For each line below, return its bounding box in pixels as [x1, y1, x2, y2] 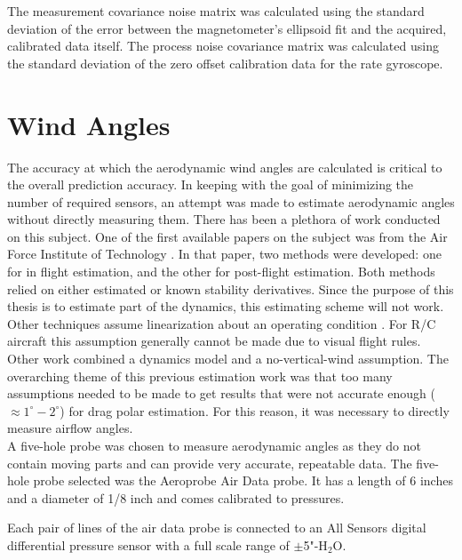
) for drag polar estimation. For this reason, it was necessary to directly [60, 401, 450, 420]
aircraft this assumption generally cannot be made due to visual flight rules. [7, 332, 421, 350]
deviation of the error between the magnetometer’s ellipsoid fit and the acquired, [7, 19, 447, 37]
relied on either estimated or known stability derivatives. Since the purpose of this [7, 279, 454, 298]
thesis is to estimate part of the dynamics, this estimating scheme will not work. [7, 297, 444, 316]
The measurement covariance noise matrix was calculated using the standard [7, 2, 425, 20]
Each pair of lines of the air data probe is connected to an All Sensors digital [7, 518, 426, 537]
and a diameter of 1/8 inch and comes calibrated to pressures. [7, 488, 345, 507]
